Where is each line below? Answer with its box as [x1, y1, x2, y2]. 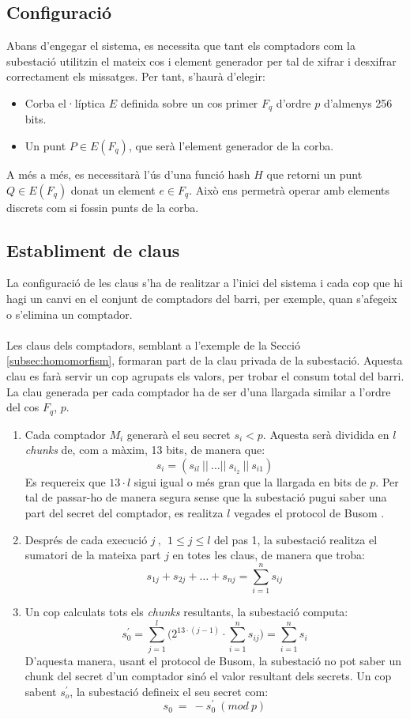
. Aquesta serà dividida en [262, 426, 389, 442]
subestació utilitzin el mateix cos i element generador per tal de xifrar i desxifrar [6, 52, 397, 69]
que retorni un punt [266, 166, 363, 183]
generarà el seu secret [126, 426, 231, 442]
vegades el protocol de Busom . [234, 505, 385, 520]
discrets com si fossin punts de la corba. [6, 199, 199, 215]
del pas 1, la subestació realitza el [214, 531, 378, 547]
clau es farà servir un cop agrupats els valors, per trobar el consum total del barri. [6, 367, 404, 384]
